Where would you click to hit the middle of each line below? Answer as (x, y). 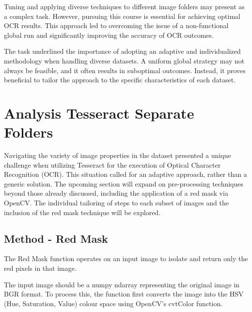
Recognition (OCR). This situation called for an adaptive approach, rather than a (126, 174)
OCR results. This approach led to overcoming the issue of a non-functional (116, 25)
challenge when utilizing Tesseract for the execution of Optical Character (112, 164)
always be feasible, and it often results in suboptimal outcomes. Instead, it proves (125, 70)
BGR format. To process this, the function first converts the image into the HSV (124, 294)
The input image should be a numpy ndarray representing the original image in (122, 284)
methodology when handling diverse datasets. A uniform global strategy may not (124, 60)
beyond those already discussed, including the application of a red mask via (116, 193)
